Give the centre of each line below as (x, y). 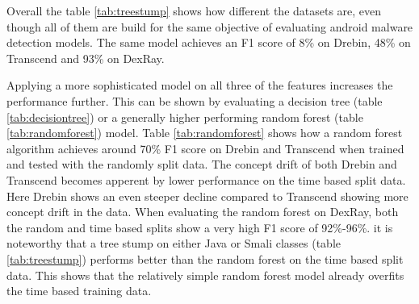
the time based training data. (79, 291)
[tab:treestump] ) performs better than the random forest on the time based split (205, 258)
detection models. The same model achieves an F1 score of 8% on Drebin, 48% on (209, 42)
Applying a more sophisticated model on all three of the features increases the (200, 85)
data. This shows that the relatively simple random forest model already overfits (205, 275)
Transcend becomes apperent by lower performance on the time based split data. (206, 179)
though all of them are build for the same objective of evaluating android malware (210, 26)
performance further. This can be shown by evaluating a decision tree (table (195, 100)
